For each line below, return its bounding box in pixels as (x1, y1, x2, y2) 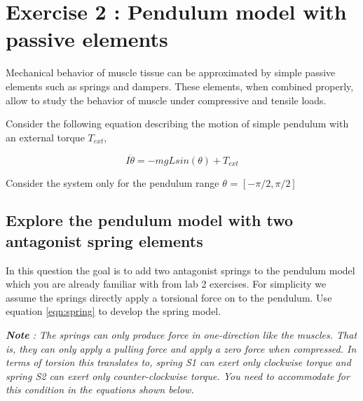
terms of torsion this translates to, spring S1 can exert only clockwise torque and (6, 355, 351, 370)
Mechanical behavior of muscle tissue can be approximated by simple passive (6, 65, 336, 80)
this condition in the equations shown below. (6, 382, 194, 397)
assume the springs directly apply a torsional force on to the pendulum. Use (6, 290, 332, 304)
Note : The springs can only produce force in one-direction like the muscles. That (6, 328, 357, 342)
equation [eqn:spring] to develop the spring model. (6, 304, 221, 318)
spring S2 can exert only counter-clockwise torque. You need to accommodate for (6, 368, 350, 383)
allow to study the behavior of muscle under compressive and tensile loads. (6, 92, 327, 107)
